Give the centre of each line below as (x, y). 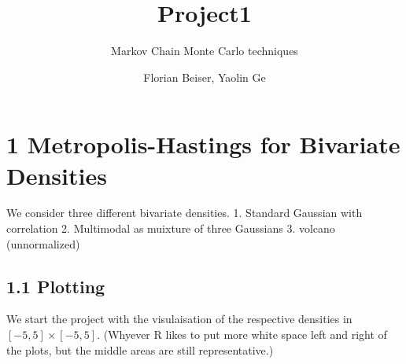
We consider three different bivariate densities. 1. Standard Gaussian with (185, 213)
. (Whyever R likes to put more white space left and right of (242, 335)
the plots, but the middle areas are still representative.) (140, 349)
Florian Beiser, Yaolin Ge (205, 77)
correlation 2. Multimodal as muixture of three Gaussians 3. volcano (171, 228)
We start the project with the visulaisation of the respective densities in (179, 319)
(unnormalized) (43, 243)
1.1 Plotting (56, 286)
